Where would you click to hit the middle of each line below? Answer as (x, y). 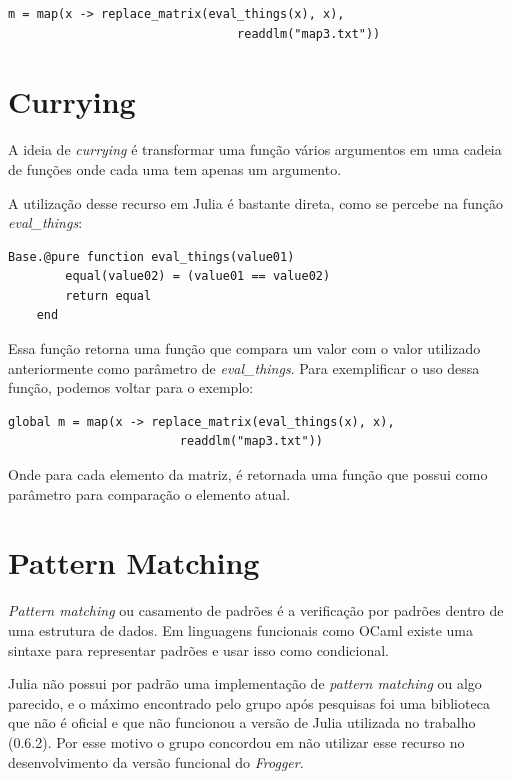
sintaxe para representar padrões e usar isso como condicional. (199, 649)
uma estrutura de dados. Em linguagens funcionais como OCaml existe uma (240, 629)
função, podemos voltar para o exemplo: (131, 387)
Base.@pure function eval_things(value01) (151, 256)
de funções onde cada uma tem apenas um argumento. (175, 168)
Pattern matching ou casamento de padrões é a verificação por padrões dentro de (256, 610)
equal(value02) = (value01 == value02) (198, 276)
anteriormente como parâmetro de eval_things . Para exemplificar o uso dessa (244, 367)
